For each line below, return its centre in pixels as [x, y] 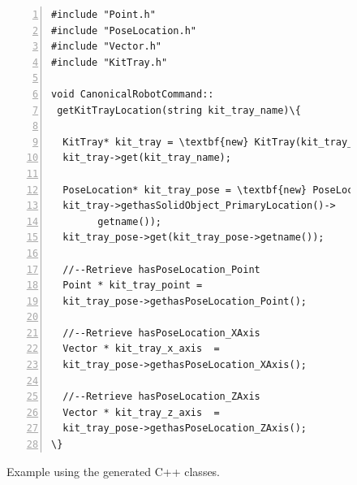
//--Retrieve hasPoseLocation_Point [161, 269]
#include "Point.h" [103, 15]
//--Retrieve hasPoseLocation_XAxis [161, 333]
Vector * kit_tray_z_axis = [141, 412]
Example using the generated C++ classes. [114, 471]
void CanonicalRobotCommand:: [133, 94]
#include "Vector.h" [107, 47]
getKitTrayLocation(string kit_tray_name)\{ [179, 110]
